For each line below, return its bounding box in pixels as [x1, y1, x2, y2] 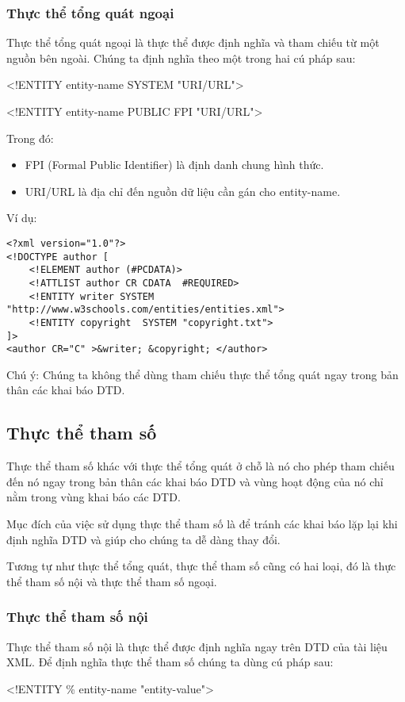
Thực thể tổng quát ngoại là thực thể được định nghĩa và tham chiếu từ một [6, 34, 380, 51]
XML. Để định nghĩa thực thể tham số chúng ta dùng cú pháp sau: [6, 654, 334, 670]
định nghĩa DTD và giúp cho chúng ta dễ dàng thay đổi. [6, 531, 281, 547]
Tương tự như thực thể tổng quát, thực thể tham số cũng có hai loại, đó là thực [6, 558, 396, 574]
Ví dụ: [6, 209, 37, 226]
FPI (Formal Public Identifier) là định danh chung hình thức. [25, 156, 324, 173]
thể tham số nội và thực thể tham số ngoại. [6, 573, 217, 589]
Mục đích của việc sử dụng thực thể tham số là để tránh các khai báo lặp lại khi [6, 516, 398, 532]
